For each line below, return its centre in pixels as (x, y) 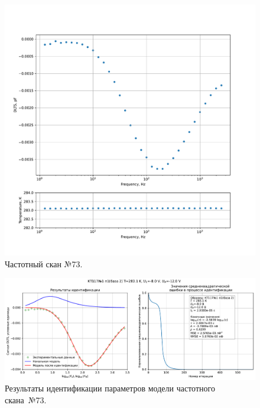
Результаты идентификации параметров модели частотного (110, 388)
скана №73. (26, 399)
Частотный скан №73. (44, 263)
